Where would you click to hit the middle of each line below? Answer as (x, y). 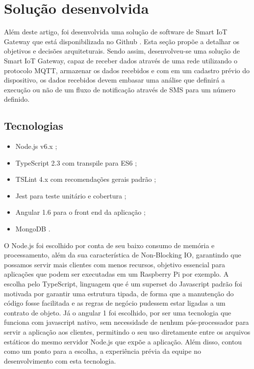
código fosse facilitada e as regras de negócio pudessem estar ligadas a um (115, 303)
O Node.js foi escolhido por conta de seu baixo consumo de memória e (109, 245)
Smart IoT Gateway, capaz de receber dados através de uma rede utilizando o (121, 60)
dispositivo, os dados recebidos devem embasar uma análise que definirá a (114, 80)
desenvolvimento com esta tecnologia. (60, 360)
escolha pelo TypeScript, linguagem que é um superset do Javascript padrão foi (123, 284)
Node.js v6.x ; (36, 146)
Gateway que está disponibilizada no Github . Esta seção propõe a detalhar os (122, 41)
